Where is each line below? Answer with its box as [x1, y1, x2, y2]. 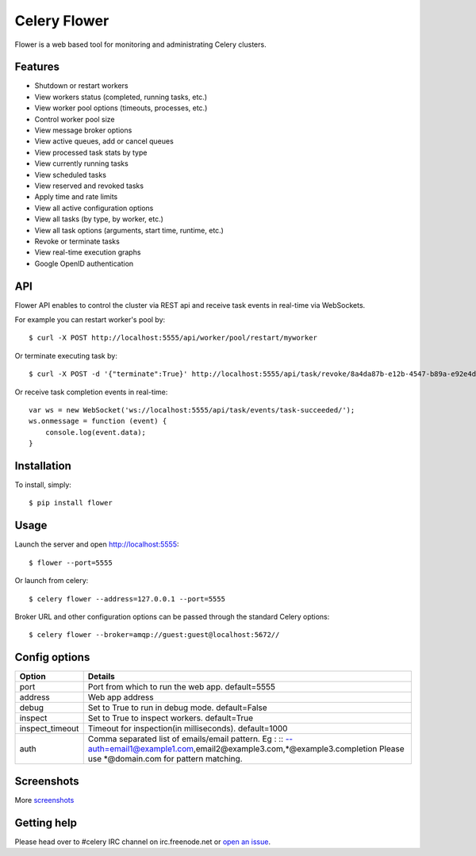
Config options [14, 651, 90, 664]
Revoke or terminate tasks [34, 236, 121, 246]
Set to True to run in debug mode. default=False [87, 702, 267, 713]
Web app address [87, 692, 154, 703]
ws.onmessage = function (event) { [29, 416, 167, 426]
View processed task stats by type [34, 148, 148, 157]
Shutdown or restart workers [34, 81, 129, 90]
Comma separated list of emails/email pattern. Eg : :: [87, 734, 284, 745]
